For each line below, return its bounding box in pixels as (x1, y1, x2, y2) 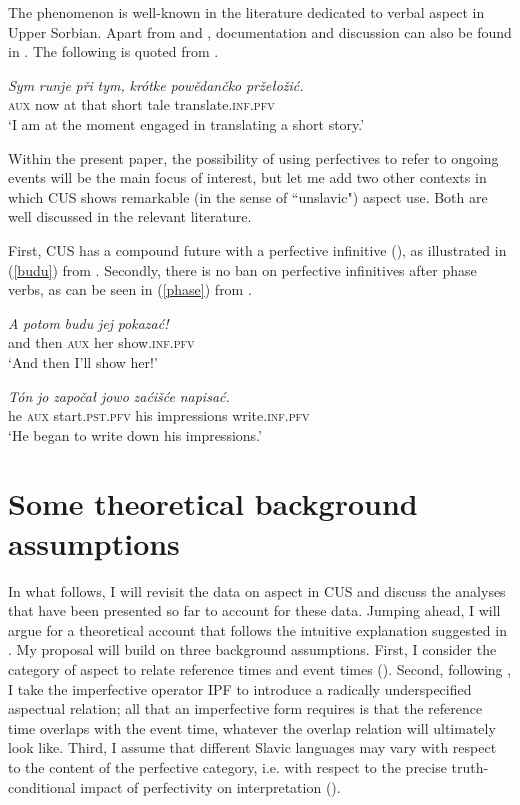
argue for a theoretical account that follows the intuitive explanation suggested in (8, 619, 507, 640)
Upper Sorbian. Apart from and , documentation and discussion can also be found (8, 21, 512, 42)
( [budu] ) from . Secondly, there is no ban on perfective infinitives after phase (8, 259, 477, 280)
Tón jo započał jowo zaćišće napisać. (8, 385, 230, 406)
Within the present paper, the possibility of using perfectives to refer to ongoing (8, 147, 499, 168)
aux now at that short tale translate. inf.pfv (8, 94, 275, 115)
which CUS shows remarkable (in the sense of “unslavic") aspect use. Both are (8, 186, 488, 207)
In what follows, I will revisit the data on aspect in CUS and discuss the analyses (8, 580, 506, 601)
